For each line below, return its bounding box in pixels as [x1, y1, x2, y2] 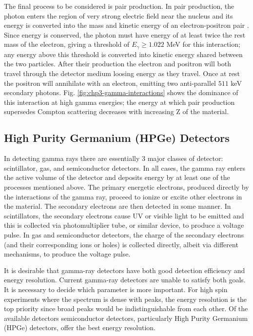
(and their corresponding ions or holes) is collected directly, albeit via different [4, 239, 238, 249]
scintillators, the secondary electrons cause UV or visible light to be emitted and [4, 210, 244, 220]
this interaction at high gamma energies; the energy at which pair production [4, 97, 235, 107]
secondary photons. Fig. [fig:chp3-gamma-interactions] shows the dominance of [4, 87, 238, 98]
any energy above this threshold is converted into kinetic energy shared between [4, 49, 243, 59]
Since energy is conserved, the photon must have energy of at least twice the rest [4, 29, 246, 40]
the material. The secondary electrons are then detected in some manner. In [4, 201, 231, 211]
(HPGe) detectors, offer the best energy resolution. [4, 322, 156, 333]
